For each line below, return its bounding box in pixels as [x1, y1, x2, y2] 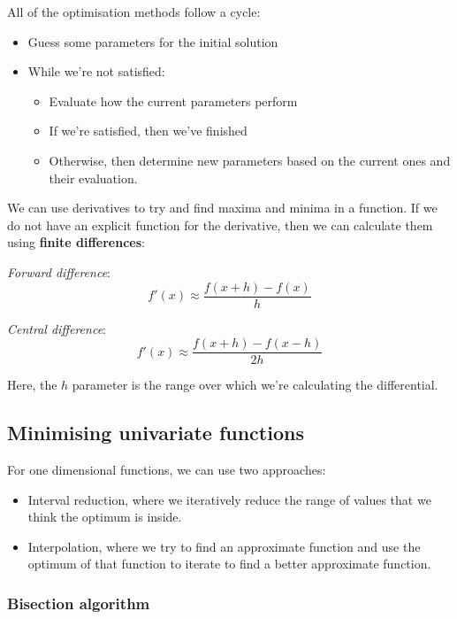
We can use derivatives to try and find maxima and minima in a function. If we [7, 198, 438, 217]
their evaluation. [49, 168, 138, 187]
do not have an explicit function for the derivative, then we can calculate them [7, 215, 433, 234]
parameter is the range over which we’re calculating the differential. [72, 375, 438, 394]
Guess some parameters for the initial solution [27, 32, 278, 50]
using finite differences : [7, 233, 145, 251]
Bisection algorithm [7, 592, 150, 614]
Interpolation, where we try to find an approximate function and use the [27, 537, 421, 555]
